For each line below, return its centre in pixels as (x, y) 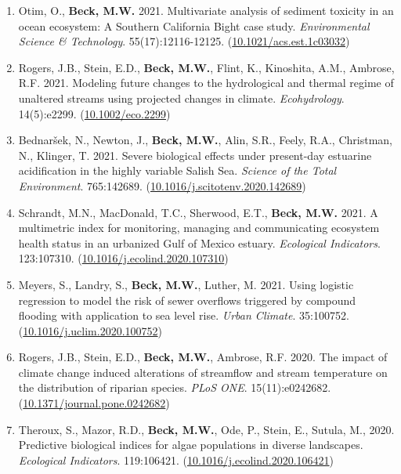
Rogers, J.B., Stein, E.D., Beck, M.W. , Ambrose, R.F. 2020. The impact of (203, 357)
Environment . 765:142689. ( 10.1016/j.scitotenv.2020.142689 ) (162, 185)
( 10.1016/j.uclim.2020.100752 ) (90, 330)
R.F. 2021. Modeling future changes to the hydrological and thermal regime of (206, 83)
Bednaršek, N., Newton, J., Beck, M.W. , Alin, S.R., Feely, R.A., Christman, (205, 140)
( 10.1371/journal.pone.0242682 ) (94, 403)
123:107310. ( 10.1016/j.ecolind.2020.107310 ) (123, 258)
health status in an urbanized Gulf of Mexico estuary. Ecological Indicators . (199, 242)
